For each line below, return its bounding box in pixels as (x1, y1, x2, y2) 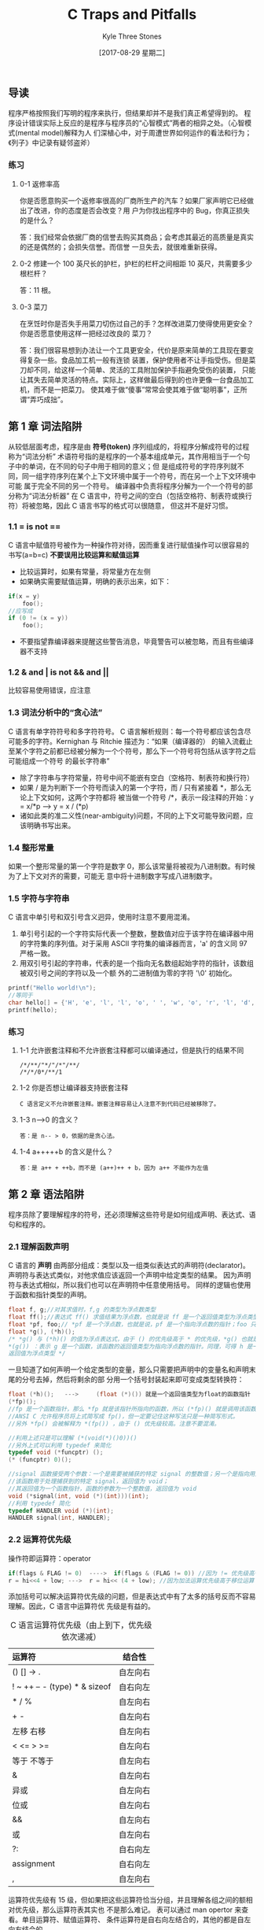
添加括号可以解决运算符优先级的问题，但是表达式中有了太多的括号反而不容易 (8, 1592, 256, 1601)
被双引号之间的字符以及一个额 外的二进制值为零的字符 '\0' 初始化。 (19, 968, 236, 978)
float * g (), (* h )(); (8, 1328, 76, 1336)
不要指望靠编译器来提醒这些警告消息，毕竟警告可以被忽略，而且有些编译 (19, 637, 254, 646)
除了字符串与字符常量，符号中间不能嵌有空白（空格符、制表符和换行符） (19, 773, 254, 782)
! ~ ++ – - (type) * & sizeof (12, 1681, 112, 1692)
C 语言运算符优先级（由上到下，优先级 (10, 1620, 152, 1631)
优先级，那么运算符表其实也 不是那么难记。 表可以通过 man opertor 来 (14, 1905, 242, 1914)
